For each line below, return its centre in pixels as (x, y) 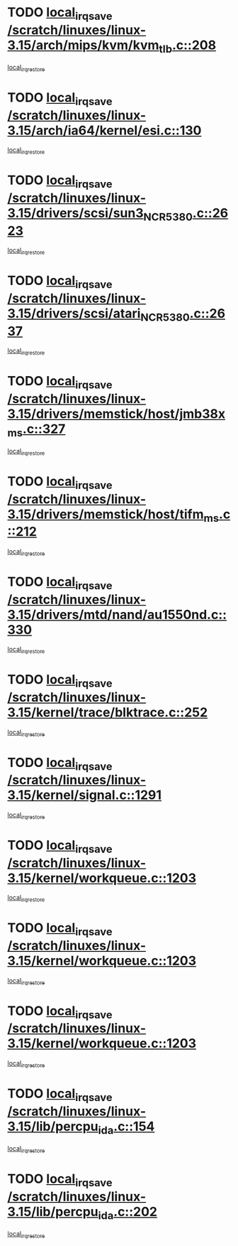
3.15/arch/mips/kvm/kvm (83, 45)
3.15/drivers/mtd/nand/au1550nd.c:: (117, 614)
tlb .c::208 (188, 46)
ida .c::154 (126, 1128)
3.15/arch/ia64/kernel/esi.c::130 (104, 130)
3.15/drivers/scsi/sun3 (75, 213)
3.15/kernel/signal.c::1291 (84, 795)
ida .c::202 (128, 1213)
